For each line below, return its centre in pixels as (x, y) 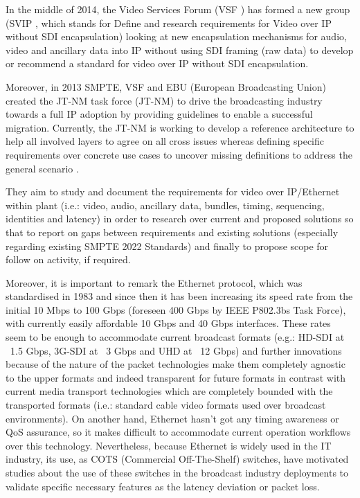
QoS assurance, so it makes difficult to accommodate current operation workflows (178, 432)
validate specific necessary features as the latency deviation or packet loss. (163, 486)
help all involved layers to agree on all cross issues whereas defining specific (165, 141)
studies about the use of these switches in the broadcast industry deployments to (177, 472)
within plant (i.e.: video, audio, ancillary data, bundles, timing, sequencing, (165, 205)
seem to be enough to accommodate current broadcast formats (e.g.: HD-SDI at (175, 337)
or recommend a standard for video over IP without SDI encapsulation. (157, 63)
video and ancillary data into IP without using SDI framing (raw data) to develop (180, 50)
